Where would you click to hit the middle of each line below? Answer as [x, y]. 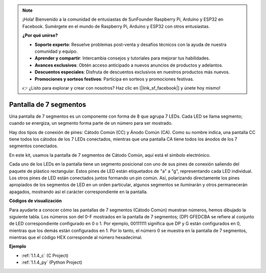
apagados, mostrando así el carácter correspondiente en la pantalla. [78, 192]
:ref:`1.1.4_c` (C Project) [45, 255]
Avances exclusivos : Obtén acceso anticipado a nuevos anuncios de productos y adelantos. [129, 65]
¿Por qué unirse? [40, 35]
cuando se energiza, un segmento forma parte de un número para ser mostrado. [91, 123]
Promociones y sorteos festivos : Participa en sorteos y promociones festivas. [114, 79]
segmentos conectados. [34, 146]
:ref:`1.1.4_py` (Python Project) [52, 262]
